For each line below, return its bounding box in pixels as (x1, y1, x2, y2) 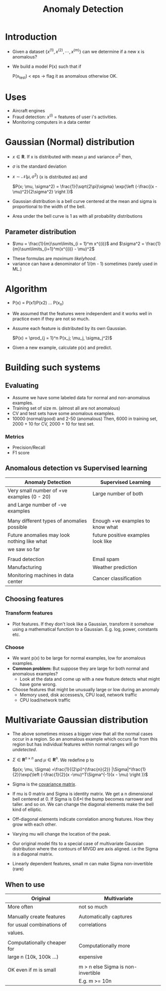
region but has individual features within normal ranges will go (12, 741, 139, 747)
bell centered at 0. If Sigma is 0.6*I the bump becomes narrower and (12, 796, 153, 802)
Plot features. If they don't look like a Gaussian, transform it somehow (12, 621, 154, 627)
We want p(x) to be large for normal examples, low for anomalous (12, 655, 146, 661)
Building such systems (5, 362, 100, 373)
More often (7, 903, 34, 910)
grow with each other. (12, 821, 57, 827)
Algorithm (5, 283, 47, 295)
